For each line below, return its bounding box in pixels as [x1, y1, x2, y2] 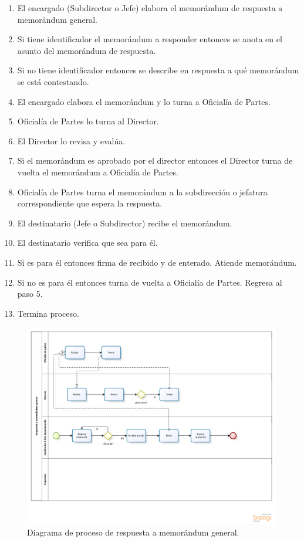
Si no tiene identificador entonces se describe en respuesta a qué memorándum [17, 64, 299, 76]
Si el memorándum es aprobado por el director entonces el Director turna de [17, 154, 293, 167]
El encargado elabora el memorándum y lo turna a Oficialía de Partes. [17, 95, 271, 107]
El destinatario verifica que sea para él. [17, 236, 158, 249]
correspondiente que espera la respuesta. [17, 197, 163, 209]
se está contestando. [17, 75, 89, 87]
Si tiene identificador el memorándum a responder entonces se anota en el [17, 33, 282, 45]
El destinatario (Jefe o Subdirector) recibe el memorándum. [17, 216, 232, 229]
